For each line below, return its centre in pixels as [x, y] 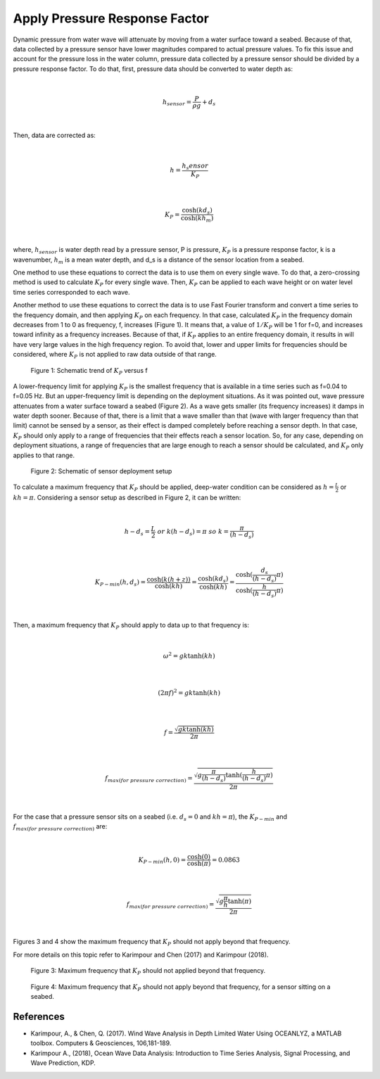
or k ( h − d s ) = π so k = [193, 532]
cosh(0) [199, 857]
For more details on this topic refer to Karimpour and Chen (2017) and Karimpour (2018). [141, 954]
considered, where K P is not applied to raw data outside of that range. [115, 355]
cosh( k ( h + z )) [169, 580]
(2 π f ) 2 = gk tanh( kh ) [189, 692]
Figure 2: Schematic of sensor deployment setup [101, 471]
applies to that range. [44, 455]
